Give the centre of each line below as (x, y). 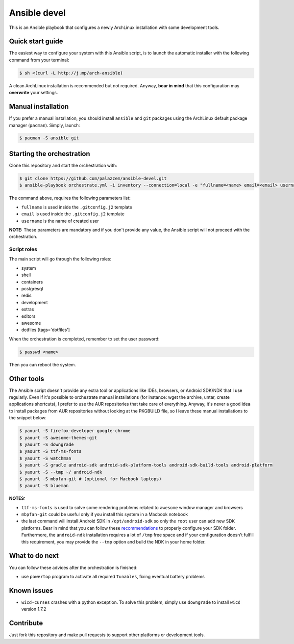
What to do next (34, 556)
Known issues (31, 590)
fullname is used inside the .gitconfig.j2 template (77, 207)
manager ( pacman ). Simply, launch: (45, 125)
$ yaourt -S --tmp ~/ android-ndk (61, 472)
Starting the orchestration (49, 154)
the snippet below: (28, 418)
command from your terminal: (39, 60)
